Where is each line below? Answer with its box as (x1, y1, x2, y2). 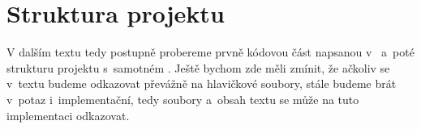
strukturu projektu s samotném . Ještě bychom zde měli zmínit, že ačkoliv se (6, 59, 390, 76)
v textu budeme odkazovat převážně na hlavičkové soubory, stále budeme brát (6, 75, 397, 92)
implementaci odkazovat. (6, 106, 130, 123)
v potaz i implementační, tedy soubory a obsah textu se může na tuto (6, 90, 359, 107)
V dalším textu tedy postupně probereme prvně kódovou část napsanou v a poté (6, 44, 415, 60)
